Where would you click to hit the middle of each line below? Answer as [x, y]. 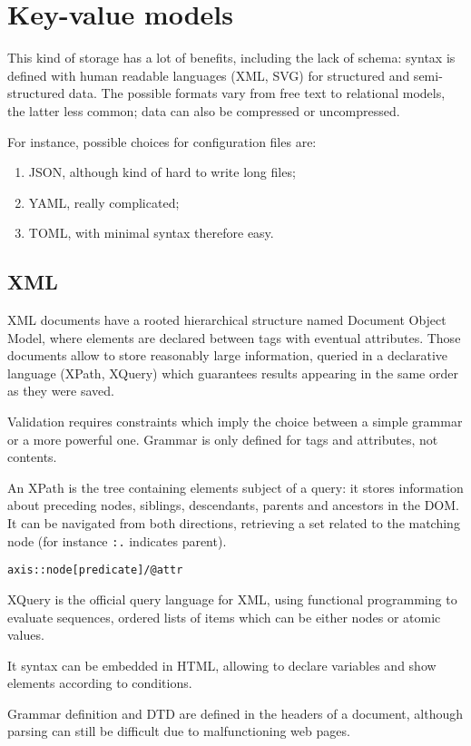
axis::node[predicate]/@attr [95, 570]
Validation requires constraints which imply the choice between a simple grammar [235, 422]
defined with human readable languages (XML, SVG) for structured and [209, 75]
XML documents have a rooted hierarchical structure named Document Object [227, 320]
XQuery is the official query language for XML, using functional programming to [232, 599]
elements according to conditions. [100, 683]
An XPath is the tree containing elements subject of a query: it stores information [235, 487]
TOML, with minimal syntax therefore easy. [151, 233]
